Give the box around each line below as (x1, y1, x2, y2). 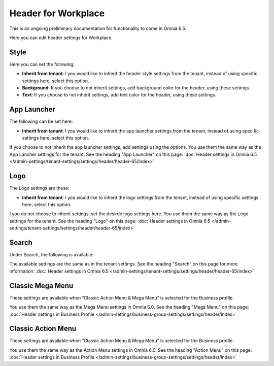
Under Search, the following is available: (9, 252, 94, 258)
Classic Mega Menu (9, 281, 74, 290)
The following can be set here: (9, 118, 73, 124)
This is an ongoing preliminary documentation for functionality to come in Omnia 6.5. (9, 25, 186, 31)
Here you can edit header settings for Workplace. (9, 35, 113, 41)
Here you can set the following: (9, 61, 75, 67)
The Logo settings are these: (9, 185, 70, 191)
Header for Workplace (9, 8, 105, 19)
